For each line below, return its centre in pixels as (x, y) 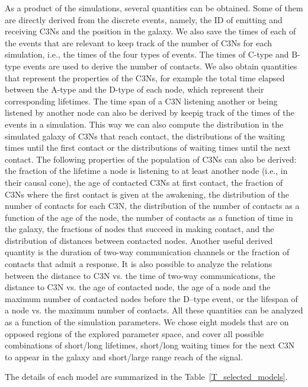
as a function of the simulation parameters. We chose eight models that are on (147, 322)
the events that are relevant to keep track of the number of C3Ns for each (139, 42)
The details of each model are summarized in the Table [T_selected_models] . (146, 377)
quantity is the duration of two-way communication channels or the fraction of (147, 252)
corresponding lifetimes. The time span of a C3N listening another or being (141, 101)
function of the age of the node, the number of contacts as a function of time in (149, 217)
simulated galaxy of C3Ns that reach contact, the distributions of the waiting (145, 136)
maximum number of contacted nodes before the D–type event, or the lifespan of (151, 298)
